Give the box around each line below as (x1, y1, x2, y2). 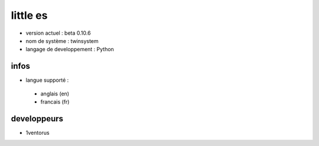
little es (11, 9, 48, 22)
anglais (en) (40, 90, 70, 97)
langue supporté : (25, 77, 69, 84)
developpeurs (11, 114, 64, 124)
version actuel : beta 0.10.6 (25, 29, 91, 36)
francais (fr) (40, 98, 70, 105)
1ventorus (25, 129, 50, 136)
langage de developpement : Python (25, 46, 115, 53)
